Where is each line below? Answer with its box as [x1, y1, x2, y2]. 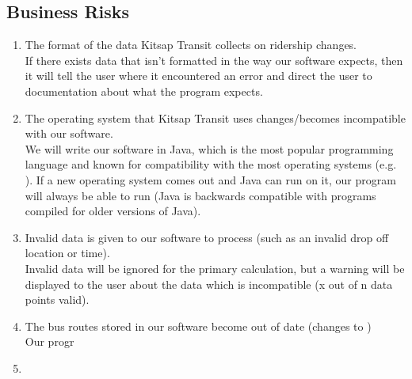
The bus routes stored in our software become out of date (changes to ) [25, 317, 372, 334]
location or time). [25, 244, 110, 261]
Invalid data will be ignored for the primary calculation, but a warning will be [25, 260, 405, 276]
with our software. [25, 125, 113, 142]
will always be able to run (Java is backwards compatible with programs [25, 187, 376, 203]
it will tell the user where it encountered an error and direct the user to [25, 67, 372, 84]
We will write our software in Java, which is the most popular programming [25, 140, 394, 157]
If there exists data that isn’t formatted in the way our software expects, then [25, 51, 403, 68]
